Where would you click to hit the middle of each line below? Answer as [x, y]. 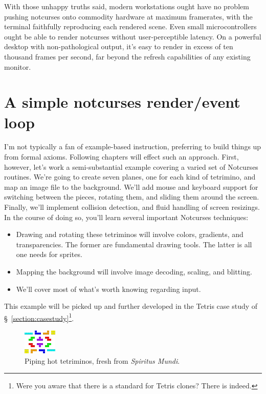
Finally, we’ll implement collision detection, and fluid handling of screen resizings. [132, 207]
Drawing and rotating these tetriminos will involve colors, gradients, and [130, 234]
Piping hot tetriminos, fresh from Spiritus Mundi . [102, 360]
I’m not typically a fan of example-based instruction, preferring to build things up [133, 146]
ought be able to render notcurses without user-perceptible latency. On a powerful [133, 36]
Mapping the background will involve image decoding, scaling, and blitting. [134, 271]
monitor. [18, 66]
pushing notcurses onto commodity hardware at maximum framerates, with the [128, 16]
